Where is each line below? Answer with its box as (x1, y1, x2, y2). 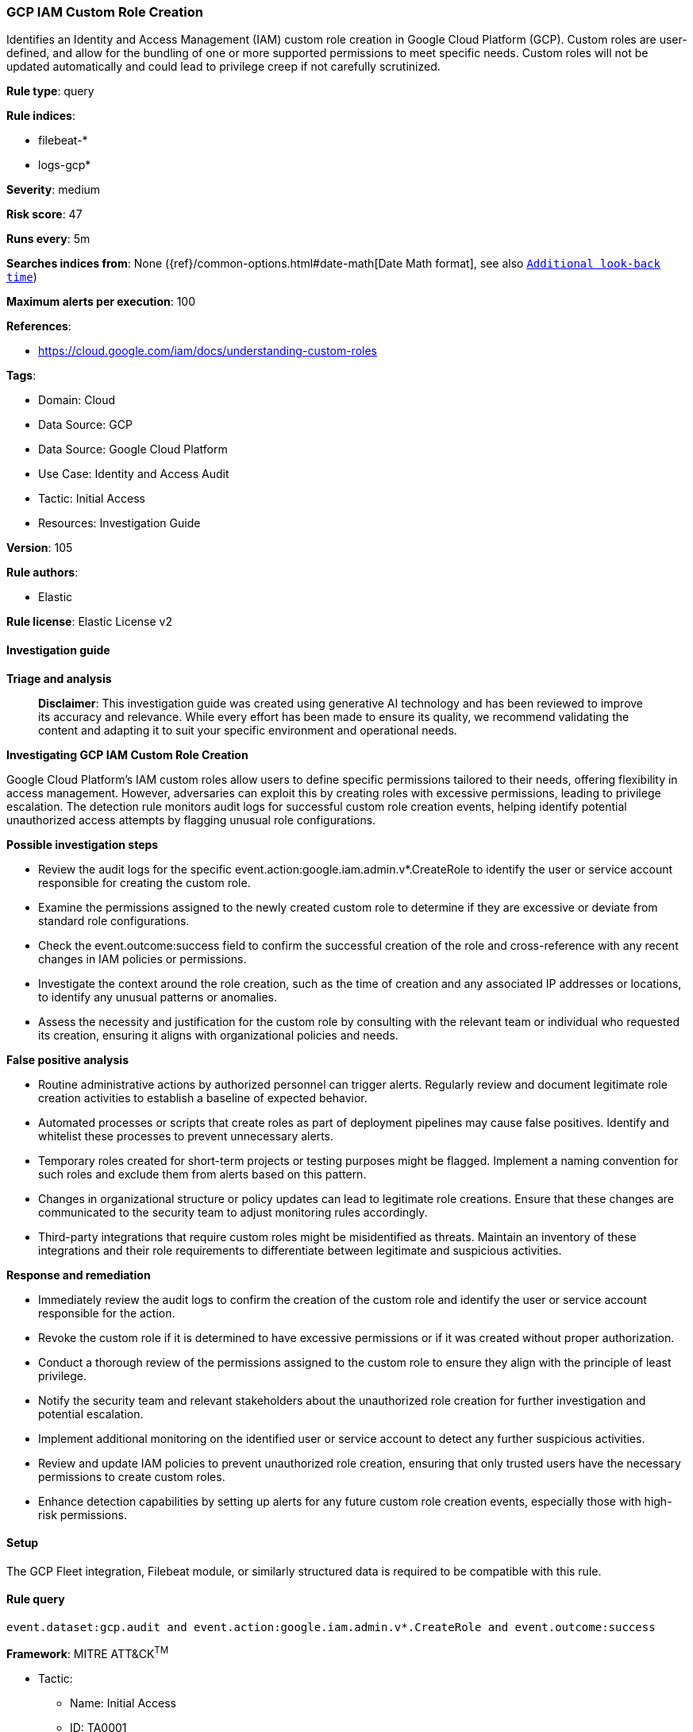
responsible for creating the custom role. (38, 875, 251, 889)
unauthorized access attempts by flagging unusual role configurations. (6, 812, 376, 827)
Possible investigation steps (6, 837, 159, 851)
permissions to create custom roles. (38, 1469, 225, 1483)
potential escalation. (38, 1406, 144, 1421)
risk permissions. (38, 1507, 127, 1522)
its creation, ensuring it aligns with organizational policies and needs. (38, 1028, 398, 1042)
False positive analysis (6, 1052, 129, 1067)
